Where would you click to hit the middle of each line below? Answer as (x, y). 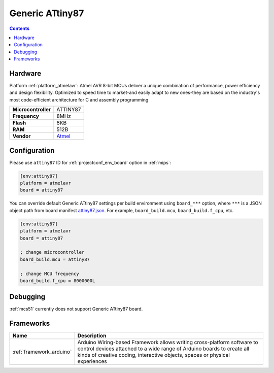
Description (92, 336)
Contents (20, 28)
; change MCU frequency (50, 274)
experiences (92, 361)
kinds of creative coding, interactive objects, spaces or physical (154, 355)
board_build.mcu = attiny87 (55, 259)
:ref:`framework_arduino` (42, 352)
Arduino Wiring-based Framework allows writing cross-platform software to (168, 343)
